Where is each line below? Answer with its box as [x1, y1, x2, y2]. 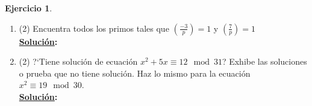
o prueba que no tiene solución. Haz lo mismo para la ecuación [19, 66, 251, 79]
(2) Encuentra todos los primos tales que [19, 22, 169, 34]
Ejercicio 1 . [5, 2, 52, 14]
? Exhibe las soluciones [222, 55, 307, 68]
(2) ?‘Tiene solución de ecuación [19, 55, 138, 68]
